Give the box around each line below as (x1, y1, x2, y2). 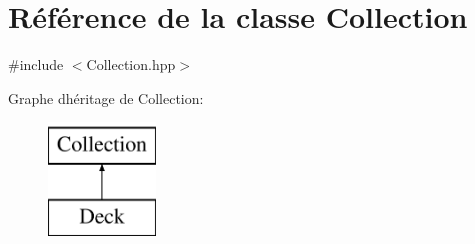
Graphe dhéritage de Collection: (8, 87, 204, 108)
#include (8, 54, 64, 75)
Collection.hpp (86, 54, 176, 75)
